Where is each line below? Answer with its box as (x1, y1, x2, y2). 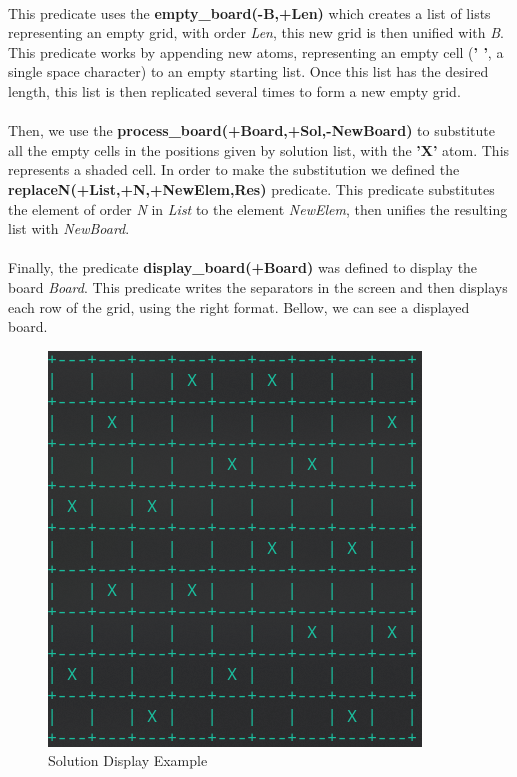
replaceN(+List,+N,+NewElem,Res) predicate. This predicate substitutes (8, 178, 495, 199)
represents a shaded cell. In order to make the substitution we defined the (8, 159, 460, 180)
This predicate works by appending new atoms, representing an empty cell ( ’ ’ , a (8, 41, 504, 62)
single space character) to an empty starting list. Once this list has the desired (8, 61, 489, 82)
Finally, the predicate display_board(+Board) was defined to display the (8, 257, 478, 278)
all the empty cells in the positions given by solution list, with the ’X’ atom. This (8, 139, 510, 160)
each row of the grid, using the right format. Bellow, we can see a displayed (8, 296, 470, 317)
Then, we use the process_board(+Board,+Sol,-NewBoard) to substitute (8, 120, 496, 141)
